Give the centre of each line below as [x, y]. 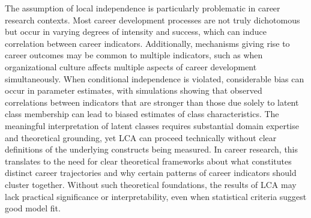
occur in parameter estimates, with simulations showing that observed [134, 90]
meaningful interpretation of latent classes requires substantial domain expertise [152, 125]
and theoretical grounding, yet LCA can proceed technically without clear [141, 137]
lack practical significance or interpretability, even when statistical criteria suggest [156, 196]
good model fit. [33, 208]
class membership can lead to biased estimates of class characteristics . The [142, 114]
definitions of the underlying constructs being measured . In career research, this [152, 149]
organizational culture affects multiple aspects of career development [131, 66]
